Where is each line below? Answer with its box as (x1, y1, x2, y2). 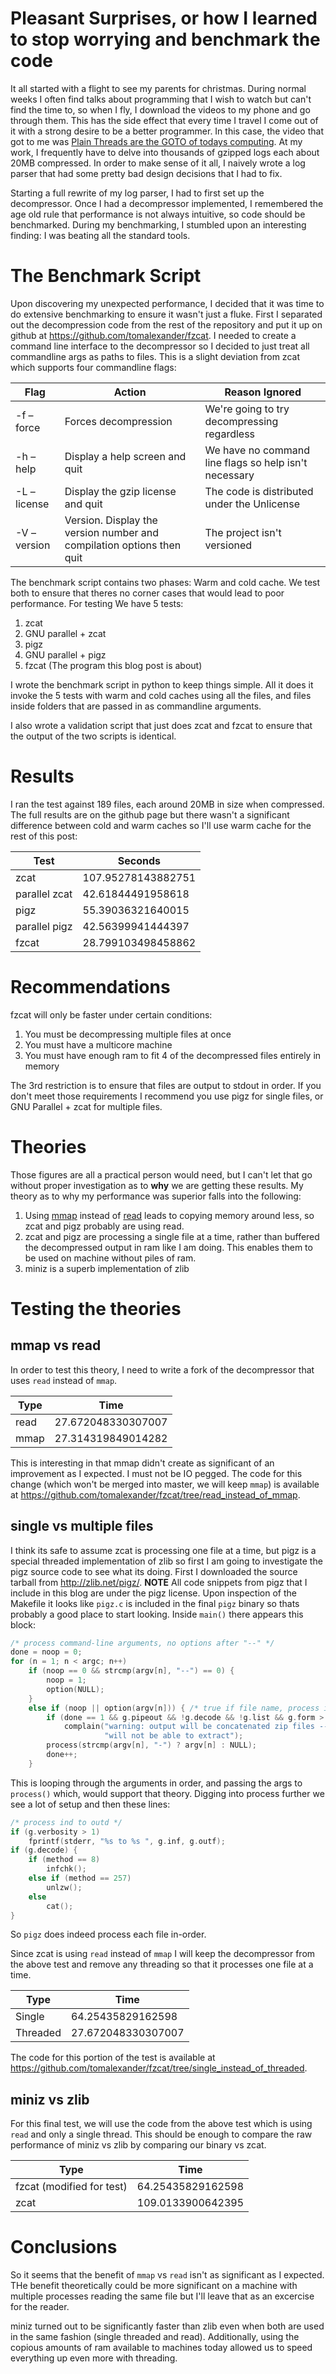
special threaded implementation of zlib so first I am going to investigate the (10, 1555, 323, 1567)
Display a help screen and (64, 449, 187, 463)
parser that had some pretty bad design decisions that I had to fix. (10, 167, 283, 179)
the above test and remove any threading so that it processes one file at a (10, 1958, 314, 1971)
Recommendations (10, 976, 171, 998)
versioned (204, 538, 253, 552)
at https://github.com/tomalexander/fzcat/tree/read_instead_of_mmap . (10, 1488, 301, 1501)
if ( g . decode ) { (10, 1845, 78, 1856)
